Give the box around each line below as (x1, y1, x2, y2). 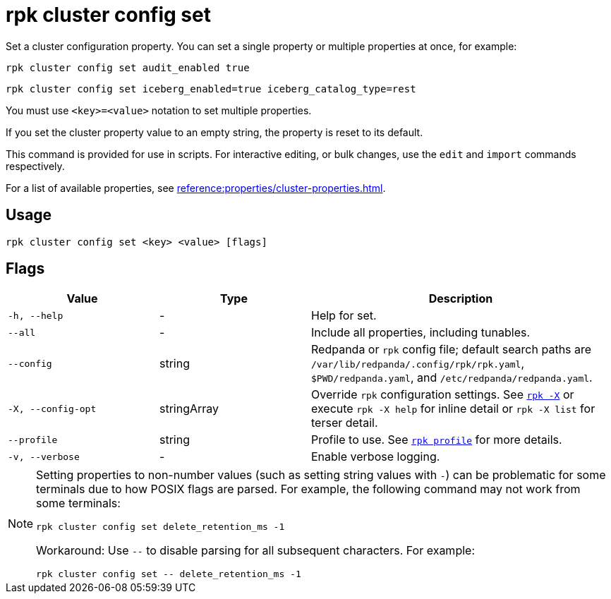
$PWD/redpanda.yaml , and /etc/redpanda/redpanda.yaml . (311, 370, 593, 385)
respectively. (6, 159, 65, 172)
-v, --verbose (8, 451, 80, 462)
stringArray (159, 401, 219, 416)
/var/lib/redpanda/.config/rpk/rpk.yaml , (311, 356, 525, 371)
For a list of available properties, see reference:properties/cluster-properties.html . (6, 181, 386, 194)
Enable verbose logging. (311, 449, 440, 464)
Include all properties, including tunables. (311, 325, 531, 340)
